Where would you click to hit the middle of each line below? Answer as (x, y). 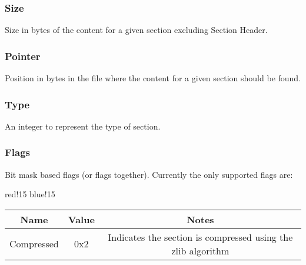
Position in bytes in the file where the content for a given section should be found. (153, 78)
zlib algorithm (200, 250)
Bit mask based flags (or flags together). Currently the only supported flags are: (149, 174)
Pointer (23, 56)
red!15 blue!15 (30, 194)
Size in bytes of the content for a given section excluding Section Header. (136, 30)
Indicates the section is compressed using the (200, 237)
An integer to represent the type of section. (83, 126)
